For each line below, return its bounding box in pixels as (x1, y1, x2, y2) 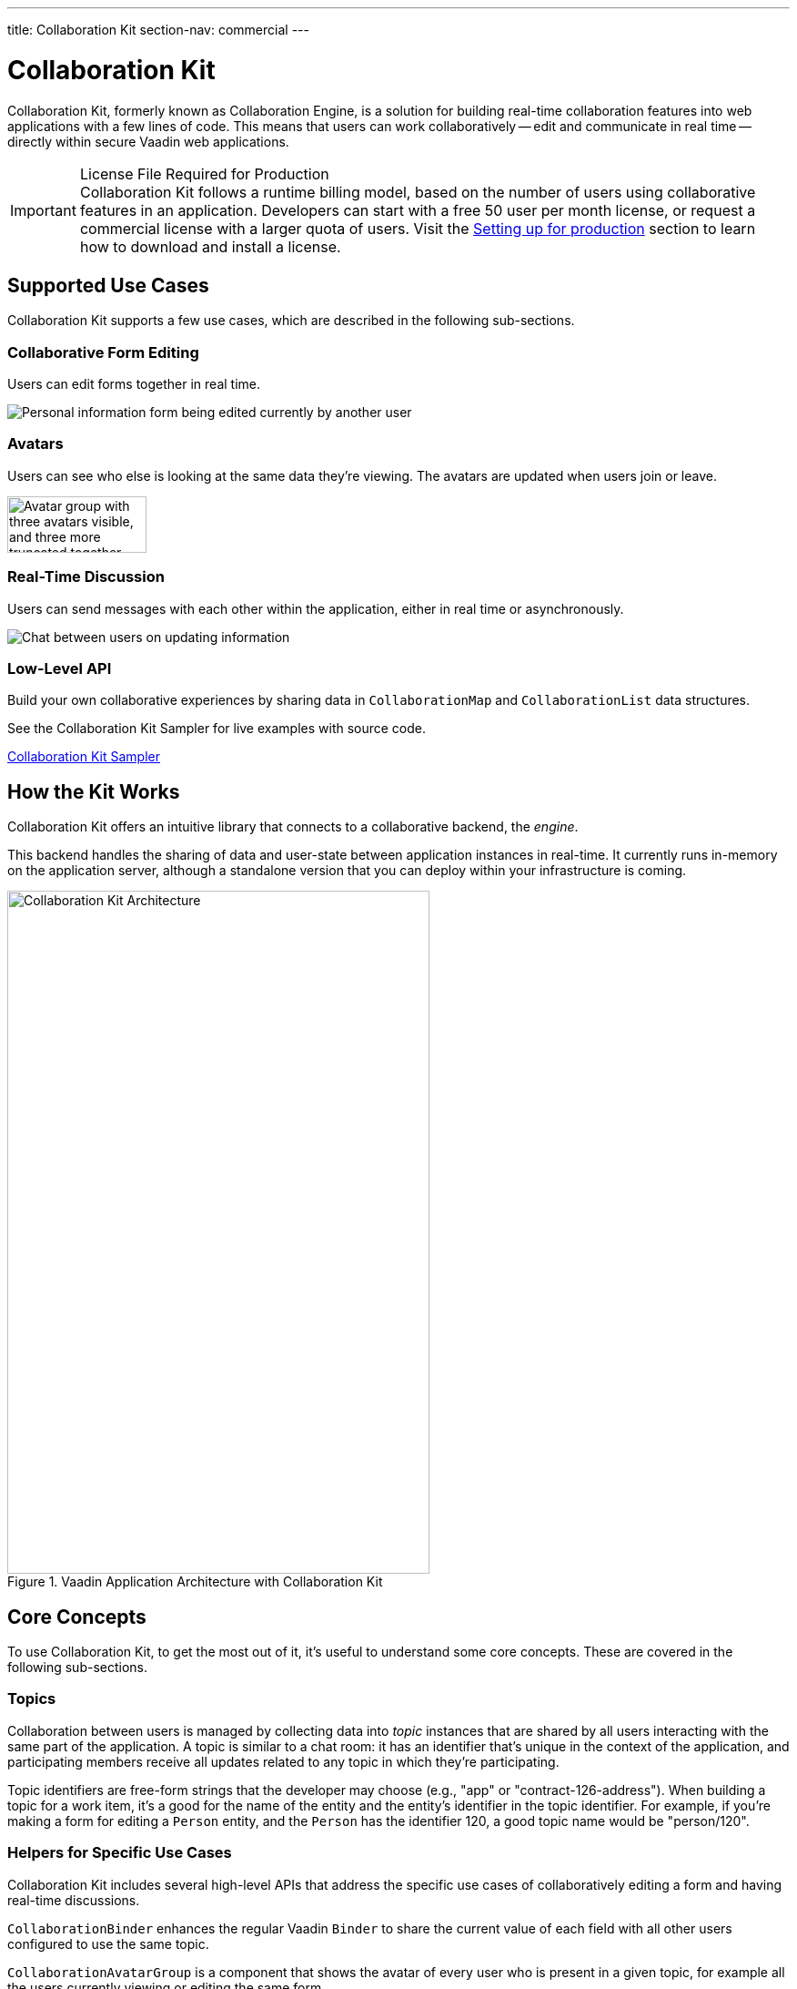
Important (10, 200, 76, 219)
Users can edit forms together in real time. (7, 376, 261, 393)
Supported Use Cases (7, 273, 209, 297)
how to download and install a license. (79, 237, 341, 256)
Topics (7, 1689, 56, 1708)
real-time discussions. (7, 1892, 140, 1908)
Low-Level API (7, 658, 112, 678)
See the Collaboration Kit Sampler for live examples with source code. (7, 720, 427, 737)
